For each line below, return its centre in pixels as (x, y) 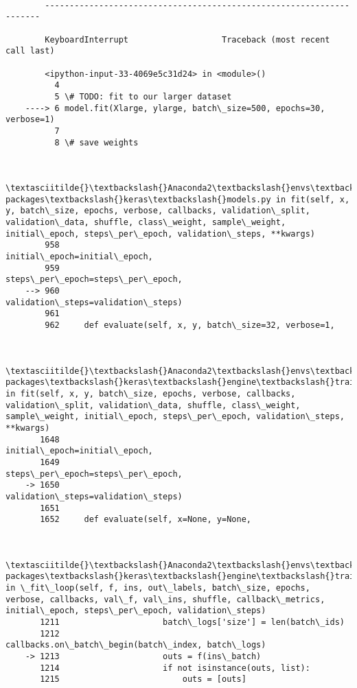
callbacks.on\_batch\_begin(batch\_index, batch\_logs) (136, 645)
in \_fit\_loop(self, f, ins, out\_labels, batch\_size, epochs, (158, 588)
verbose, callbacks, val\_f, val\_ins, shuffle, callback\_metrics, (165, 599)
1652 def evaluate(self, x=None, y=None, (146, 520)
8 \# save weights (96, 142)
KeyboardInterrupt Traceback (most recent (187, 39)
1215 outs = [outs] (143, 679)
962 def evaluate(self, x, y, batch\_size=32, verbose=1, (190, 325)
